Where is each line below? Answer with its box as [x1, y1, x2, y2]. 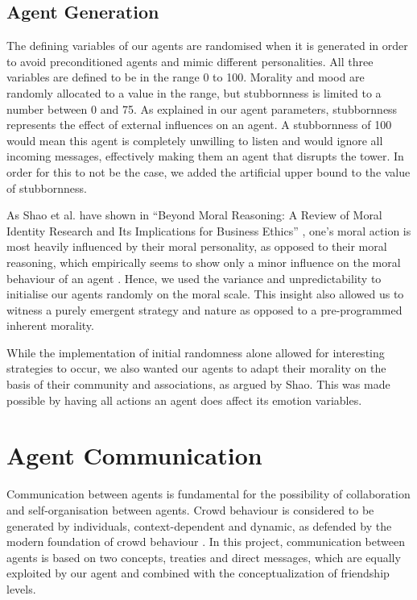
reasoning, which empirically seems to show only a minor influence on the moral [6, 253, 401, 270]
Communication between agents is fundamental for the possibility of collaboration [6, 485, 411, 502]
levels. [6, 580, 36, 597]
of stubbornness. [6, 179, 87, 196]
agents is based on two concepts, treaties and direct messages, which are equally [6, 548, 401, 565]
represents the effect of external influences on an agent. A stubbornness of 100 [6, 116, 392, 133]
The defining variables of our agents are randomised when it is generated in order [6, 37, 408, 54]
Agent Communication [6, 439, 262, 472]
